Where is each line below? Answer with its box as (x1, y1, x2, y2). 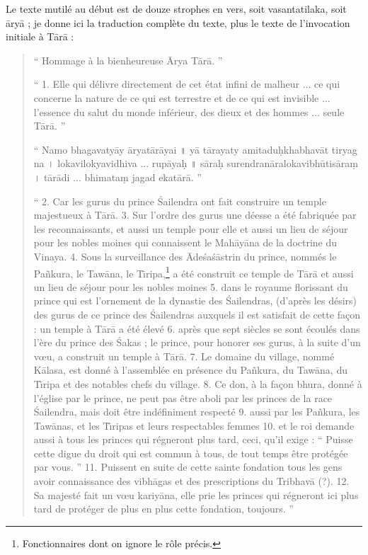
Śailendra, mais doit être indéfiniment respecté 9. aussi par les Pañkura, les (33, 404, 360, 419)
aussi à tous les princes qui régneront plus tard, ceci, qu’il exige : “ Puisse (33, 432, 353, 447)
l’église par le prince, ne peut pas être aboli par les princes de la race (33, 390, 333, 405)
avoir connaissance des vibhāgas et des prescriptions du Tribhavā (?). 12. (33, 474, 350, 488)
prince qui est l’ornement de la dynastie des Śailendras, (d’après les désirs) (33, 293, 357, 308)
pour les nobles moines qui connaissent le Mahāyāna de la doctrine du (33, 235, 338, 250)
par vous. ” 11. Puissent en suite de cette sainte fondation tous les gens (33, 459, 343, 474)
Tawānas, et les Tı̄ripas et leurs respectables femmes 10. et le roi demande (33, 418, 355, 433)
